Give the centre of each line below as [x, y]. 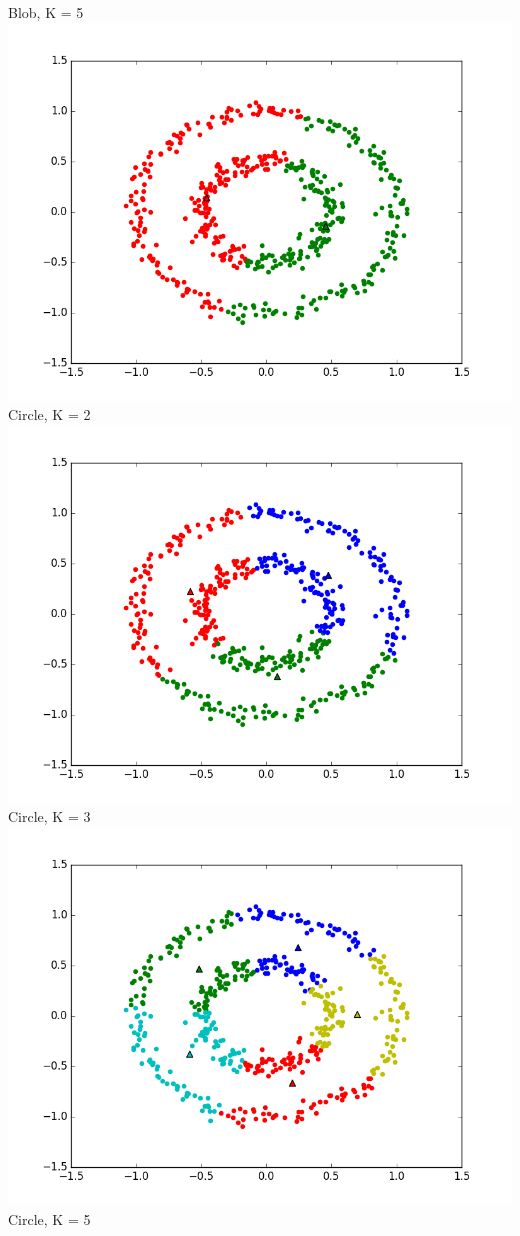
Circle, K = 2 [49, 414]
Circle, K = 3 [49, 816]
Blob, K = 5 [46, 12]
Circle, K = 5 [49, 1218]
